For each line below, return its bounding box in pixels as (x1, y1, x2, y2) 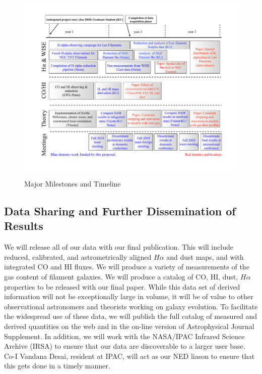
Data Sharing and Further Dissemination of (4, 203, 236, 219)
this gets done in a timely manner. (4, 360, 110, 371)
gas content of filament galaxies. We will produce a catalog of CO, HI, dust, (4, 271, 238, 282)
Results (4, 218, 43, 233)
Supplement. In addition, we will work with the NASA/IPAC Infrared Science (4, 331, 245, 341)
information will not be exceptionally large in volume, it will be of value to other (4, 291, 253, 302)
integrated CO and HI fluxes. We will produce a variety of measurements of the (4, 261, 249, 272)
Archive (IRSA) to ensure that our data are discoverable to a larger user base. (4, 341, 245, 351)
